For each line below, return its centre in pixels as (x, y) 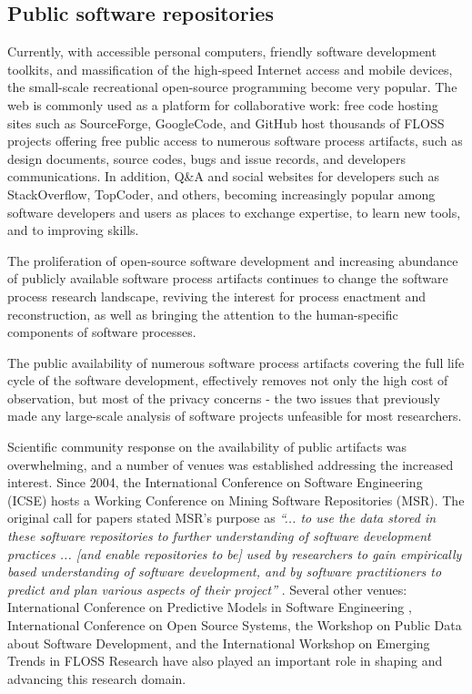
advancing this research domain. (97, 678)
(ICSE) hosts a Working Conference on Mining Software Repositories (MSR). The (236, 500)
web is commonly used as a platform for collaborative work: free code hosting (223, 104)
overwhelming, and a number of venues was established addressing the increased (231, 464)
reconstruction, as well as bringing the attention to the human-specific (203, 314)
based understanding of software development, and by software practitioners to (225, 572)
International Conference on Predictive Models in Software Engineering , (210, 607)
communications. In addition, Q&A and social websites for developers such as (224, 176)
